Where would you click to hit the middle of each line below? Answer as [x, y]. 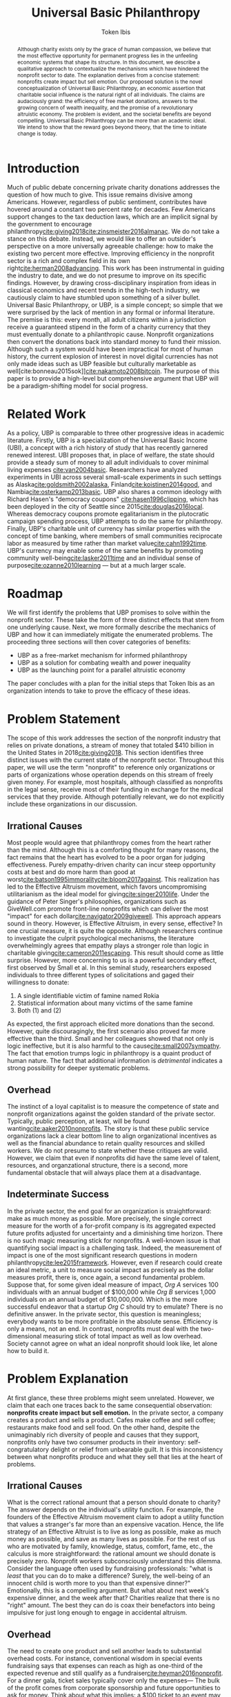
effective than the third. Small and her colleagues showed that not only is [111, 1039]
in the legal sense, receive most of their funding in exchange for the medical [115, 790]
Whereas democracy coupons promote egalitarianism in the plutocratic [108, 514]
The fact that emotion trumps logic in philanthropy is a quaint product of [109, 1053]
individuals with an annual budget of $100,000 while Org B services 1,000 [111, 1291]
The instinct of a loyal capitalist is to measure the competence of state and [113, 1106]
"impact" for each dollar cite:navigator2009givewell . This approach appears [114, 916]
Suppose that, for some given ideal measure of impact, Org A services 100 [113, 1285]
